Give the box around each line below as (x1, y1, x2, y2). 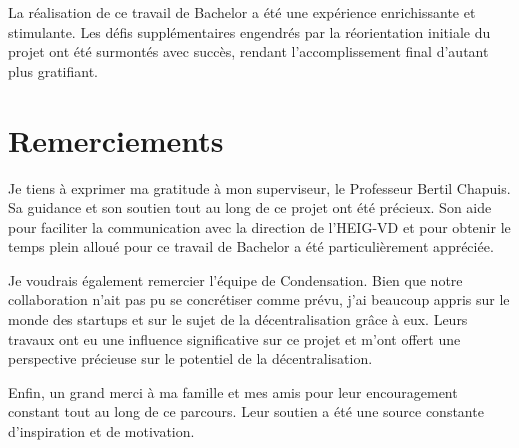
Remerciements (8, 119, 224, 160)
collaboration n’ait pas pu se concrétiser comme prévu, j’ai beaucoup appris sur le (8, 289, 510, 310)
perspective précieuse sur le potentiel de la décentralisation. (8, 348, 373, 369)
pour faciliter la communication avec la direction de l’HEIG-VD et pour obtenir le (8, 216, 511, 237)
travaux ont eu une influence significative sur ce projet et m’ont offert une (8, 328, 461, 349)
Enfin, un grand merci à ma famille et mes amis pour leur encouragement (8, 381, 458, 402)
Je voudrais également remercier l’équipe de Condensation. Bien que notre (8, 269, 463, 290)
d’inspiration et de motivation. (8, 421, 195, 442)
